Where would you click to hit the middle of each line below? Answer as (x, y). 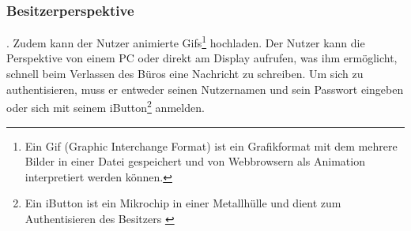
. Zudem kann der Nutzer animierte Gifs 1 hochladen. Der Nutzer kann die (186, 41)
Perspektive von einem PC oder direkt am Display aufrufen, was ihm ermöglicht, (202, 58)
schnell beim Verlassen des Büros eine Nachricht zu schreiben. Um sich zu (185, 74)
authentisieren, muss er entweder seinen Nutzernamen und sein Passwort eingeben (205, 89)
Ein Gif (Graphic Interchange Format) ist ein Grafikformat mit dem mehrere (211, 145)
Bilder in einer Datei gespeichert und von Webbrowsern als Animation (195, 161)
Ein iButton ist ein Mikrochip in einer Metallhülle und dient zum (183, 203)
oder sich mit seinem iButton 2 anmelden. (106, 106)
